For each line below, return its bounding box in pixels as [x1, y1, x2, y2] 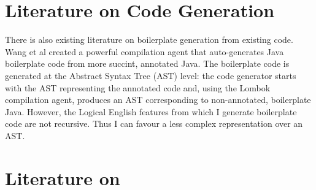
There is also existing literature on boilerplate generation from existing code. [5, 33, 293, 46]
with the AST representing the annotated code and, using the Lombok [5, 81, 271, 94]
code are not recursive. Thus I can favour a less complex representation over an [5, 117, 303, 130]
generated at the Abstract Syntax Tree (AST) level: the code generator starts [5, 69, 296, 82]
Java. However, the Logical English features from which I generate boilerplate [5, 105, 297, 118]
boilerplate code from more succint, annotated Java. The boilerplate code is [5, 57, 290, 70]
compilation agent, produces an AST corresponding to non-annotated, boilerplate [5, 93, 311, 106]
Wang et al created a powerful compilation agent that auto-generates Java [5, 45, 284, 58]
